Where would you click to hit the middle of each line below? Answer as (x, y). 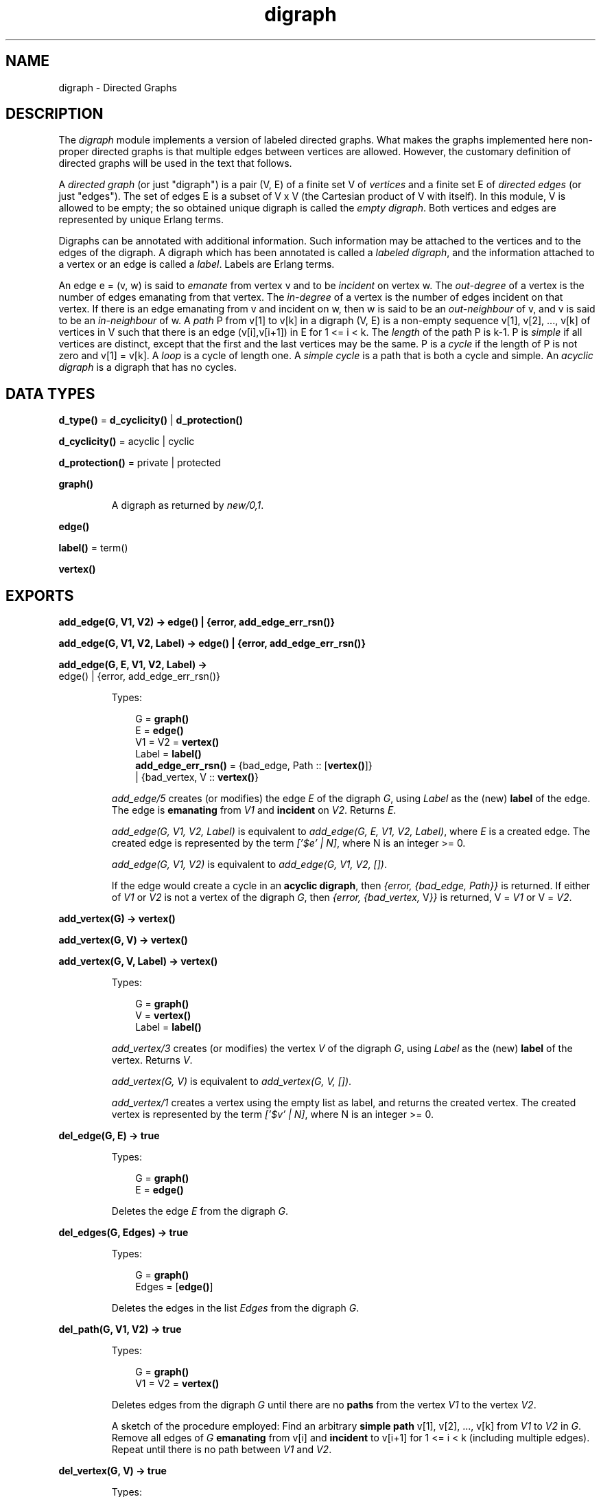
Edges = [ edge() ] (174, 1287)
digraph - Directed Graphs (118, 87)
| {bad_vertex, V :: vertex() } (197, 777)
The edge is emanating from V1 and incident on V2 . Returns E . (254, 810)
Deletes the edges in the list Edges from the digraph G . (235, 1308)
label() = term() (93, 548)
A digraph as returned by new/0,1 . (188, 505)
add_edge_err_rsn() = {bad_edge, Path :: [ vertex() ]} (254, 766)
